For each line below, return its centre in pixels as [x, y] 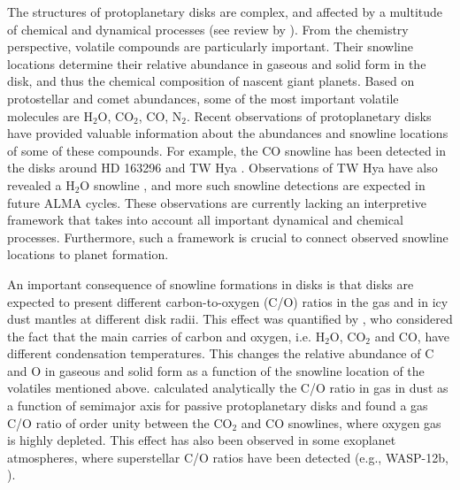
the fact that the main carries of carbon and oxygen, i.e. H [166, 336]
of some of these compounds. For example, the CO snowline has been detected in [227, 150]
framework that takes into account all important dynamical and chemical [205, 220]
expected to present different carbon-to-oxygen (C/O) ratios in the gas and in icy [228, 301]
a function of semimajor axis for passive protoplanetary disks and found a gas [218, 406]
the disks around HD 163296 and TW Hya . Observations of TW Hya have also [222, 168]
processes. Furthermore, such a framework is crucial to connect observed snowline [228, 237]
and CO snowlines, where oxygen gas [341, 422]
